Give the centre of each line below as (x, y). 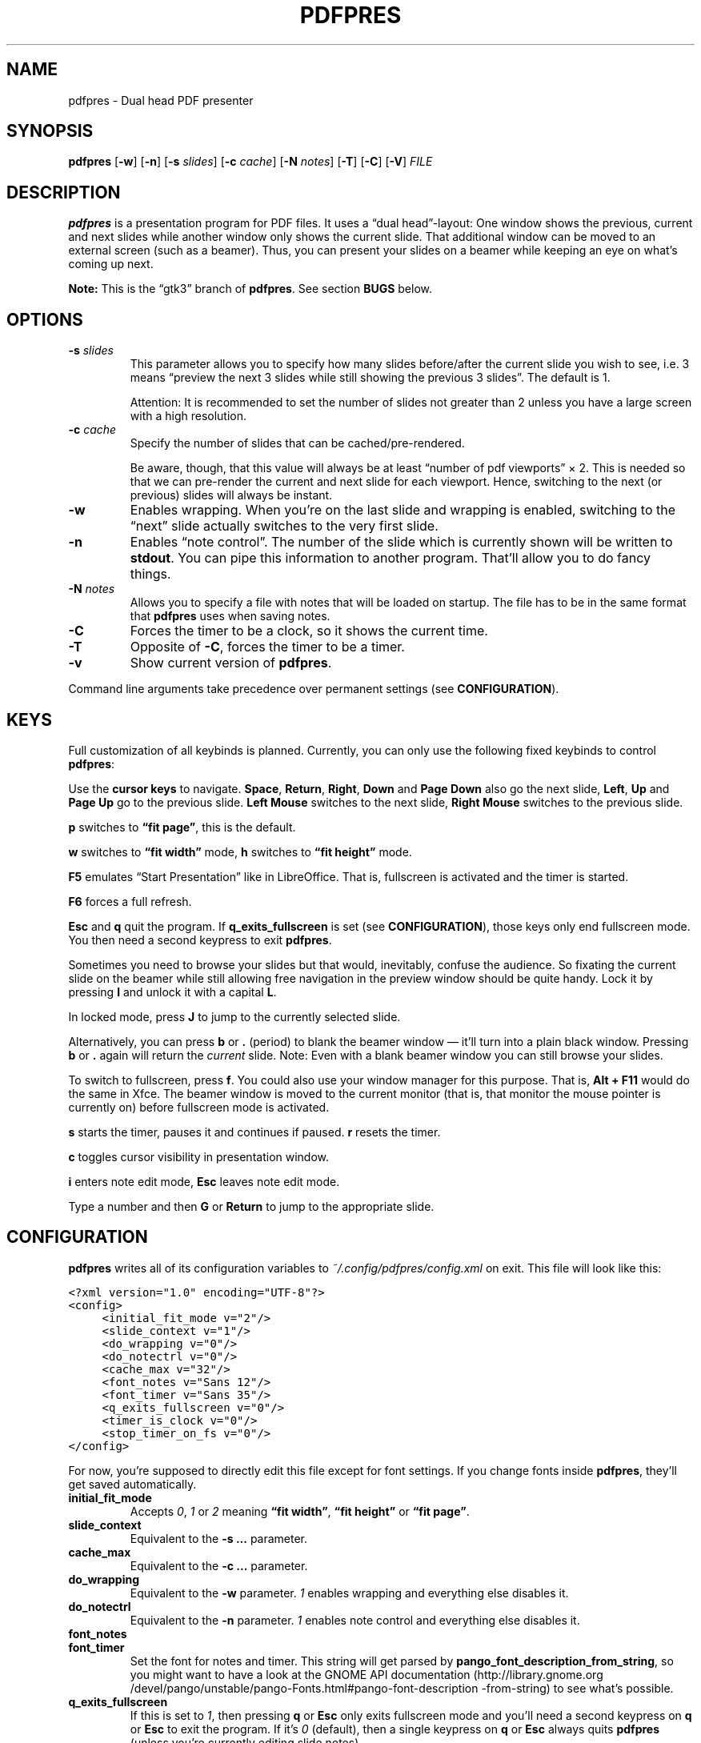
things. (150, 574)
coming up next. (111, 264)
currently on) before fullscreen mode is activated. (199, 1107)
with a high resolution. (188, 416)
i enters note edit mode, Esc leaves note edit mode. (204, 1181)
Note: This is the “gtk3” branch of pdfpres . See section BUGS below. (250, 289)
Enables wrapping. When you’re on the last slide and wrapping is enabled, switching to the (403, 510)
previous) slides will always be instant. (231, 495)
